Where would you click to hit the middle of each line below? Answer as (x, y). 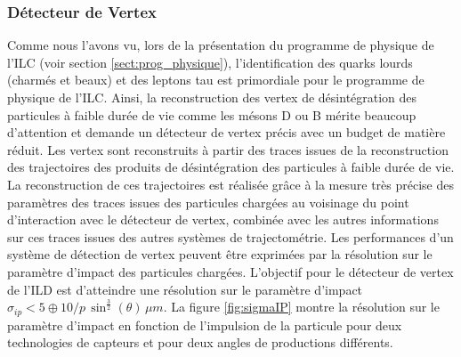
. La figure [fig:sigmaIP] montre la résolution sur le (301, 307)
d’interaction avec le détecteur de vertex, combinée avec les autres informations (223, 219)
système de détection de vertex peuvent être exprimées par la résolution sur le (220, 254)
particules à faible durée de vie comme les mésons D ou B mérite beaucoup (212, 114)
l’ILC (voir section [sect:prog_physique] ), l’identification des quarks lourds (210, 62)
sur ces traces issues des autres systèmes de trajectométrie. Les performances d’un (230, 236)
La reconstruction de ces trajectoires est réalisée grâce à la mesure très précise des (230, 184)
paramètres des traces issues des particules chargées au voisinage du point (208, 202)
